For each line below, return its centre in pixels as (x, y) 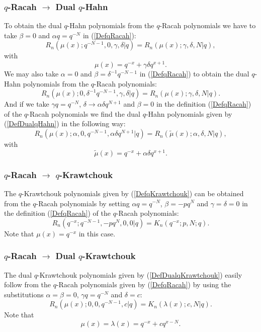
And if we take (27, 104)
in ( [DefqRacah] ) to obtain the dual (194, 74)
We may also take (31, 74)
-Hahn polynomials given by (189, 113)
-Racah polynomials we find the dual (84, 113)
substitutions (24, 294)
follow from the (27, 284)
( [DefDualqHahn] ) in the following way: (65, 123)
